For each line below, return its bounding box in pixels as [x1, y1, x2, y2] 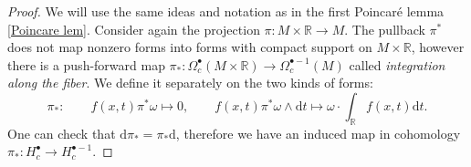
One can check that [7, 123, 116, 142]
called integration [349, 55, 445, 74]
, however [411, 37, 465, 57]
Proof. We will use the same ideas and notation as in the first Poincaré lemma [7, 2, 445, 20]
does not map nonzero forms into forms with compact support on [7, 37, 372, 57]
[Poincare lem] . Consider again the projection [7, 19, 260, 38]
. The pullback [344, 19, 425, 38]
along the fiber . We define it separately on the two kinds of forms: [7, 73, 373, 92]
